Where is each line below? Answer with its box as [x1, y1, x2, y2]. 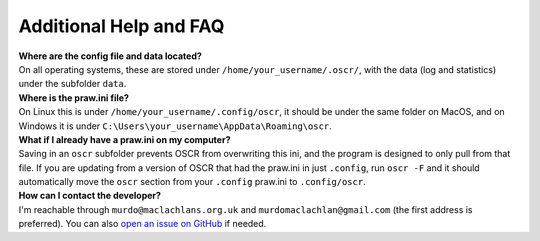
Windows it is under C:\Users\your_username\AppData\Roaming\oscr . [18, 120, 332, 132]
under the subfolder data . [18, 78, 127, 90]
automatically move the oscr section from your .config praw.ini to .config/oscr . [18, 176, 366, 188]
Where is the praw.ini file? [18, 91, 130, 104]
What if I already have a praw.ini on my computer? [18, 133, 231, 145]
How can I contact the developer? [18, 190, 162, 202]
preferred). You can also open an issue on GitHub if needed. [18, 218, 267, 230]
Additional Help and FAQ [18, 15, 225, 37]
